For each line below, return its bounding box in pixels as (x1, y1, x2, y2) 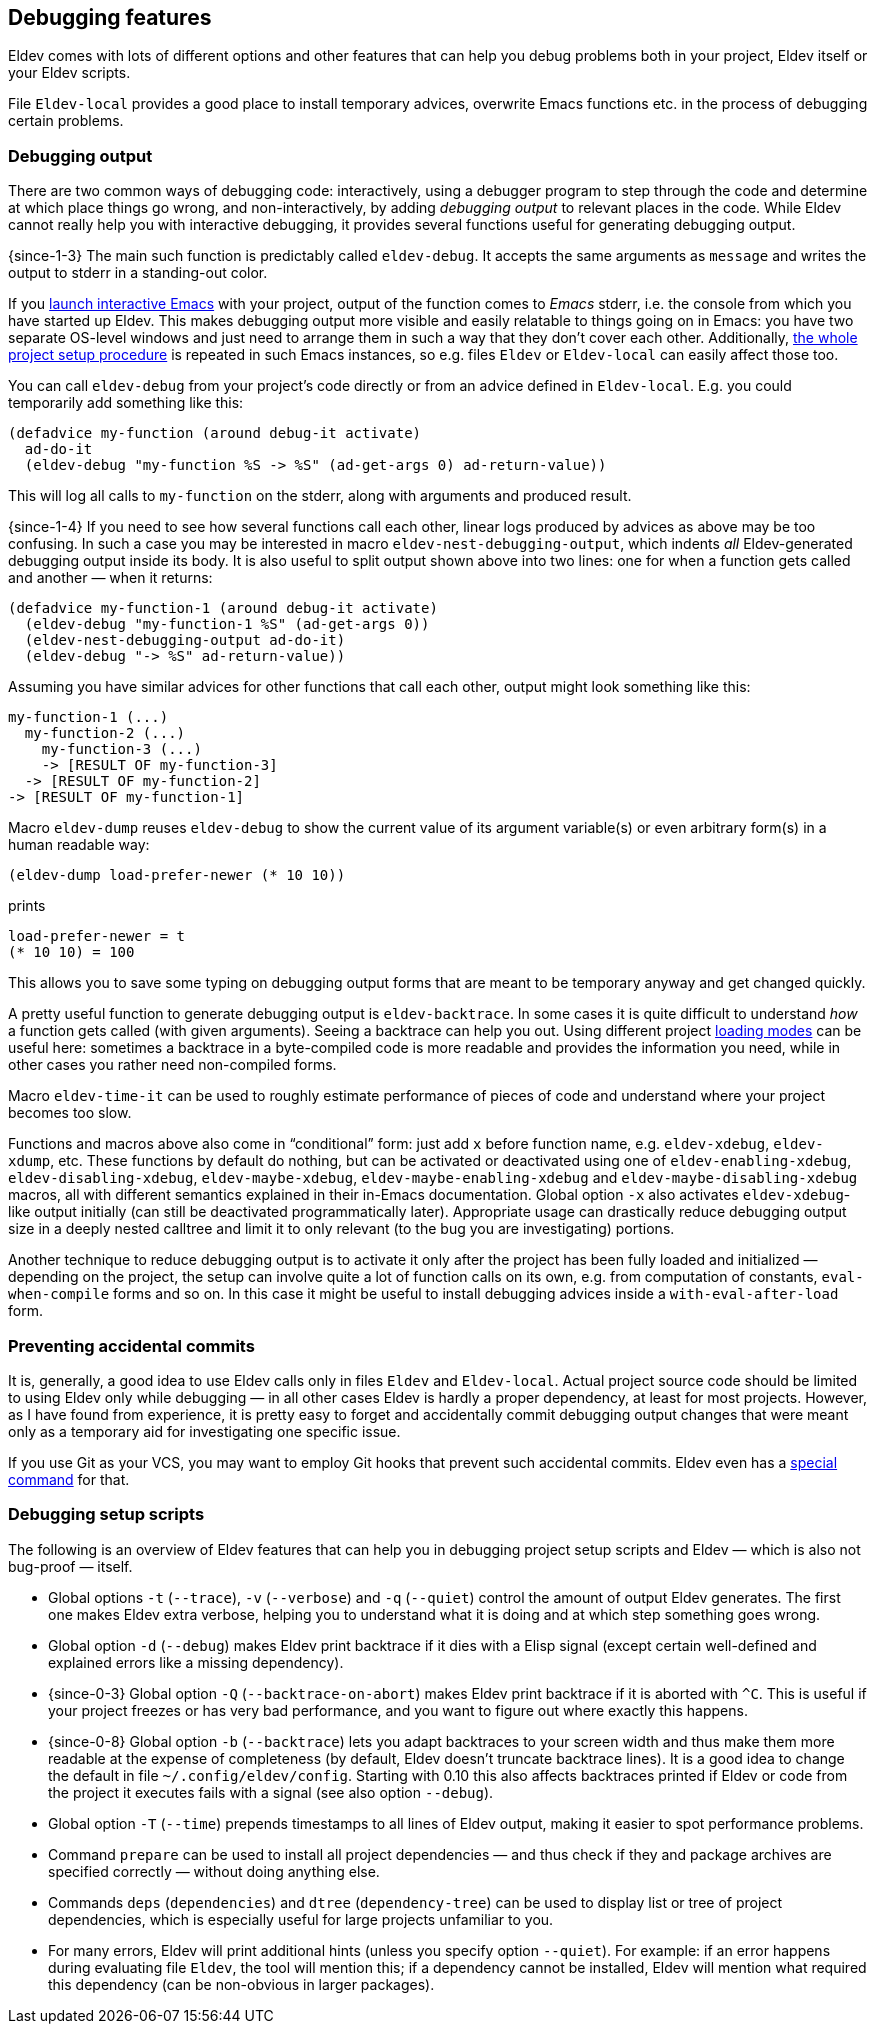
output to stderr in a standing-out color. (8, 264, 268, 282)
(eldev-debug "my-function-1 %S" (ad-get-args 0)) (24, 616, 430, 633)
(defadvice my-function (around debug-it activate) (8, 425, 422, 442)
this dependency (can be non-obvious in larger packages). (48, 1975, 435, 1993)
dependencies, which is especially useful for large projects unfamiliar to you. (48, 1910, 554, 1928)
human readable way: (8, 836, 150, 854)
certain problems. (8, 112, 124, 130)
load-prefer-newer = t (8, 928, 186, 945)
